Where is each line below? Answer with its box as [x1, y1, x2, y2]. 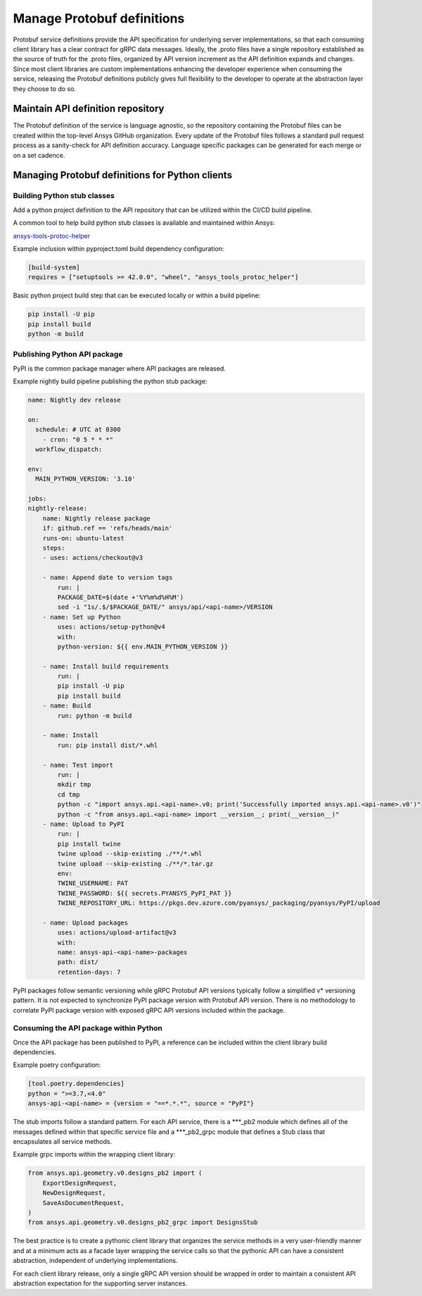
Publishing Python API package [13, 350, 123, 359]
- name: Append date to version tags [42, 574, 173, 581]
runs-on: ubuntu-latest [42, 534, 124, 542]
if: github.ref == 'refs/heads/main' [42, 524, 173, 532]
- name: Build [42, 702, 91, 710]
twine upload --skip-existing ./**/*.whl [57, 850, 203, 858]
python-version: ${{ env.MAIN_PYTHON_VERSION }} [57, 642, 229, 650]
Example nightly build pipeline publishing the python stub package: [13, 377, 207, 385]
